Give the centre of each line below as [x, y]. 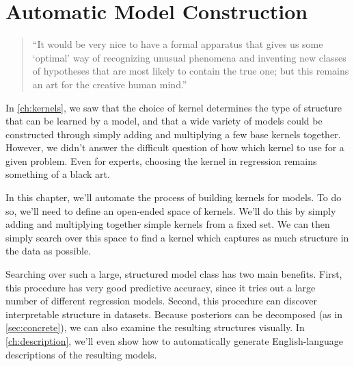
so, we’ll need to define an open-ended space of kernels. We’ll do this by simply [171, 210]
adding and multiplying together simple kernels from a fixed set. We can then [168, 224]
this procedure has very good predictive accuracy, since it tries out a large [161, 287]
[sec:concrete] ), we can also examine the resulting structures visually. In [155, 327]
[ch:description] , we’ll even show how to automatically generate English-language [175, 341]
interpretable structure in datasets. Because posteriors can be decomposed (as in [174, 314]
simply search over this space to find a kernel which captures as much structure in [177, 237]
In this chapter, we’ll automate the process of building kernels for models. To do [174, 197]
